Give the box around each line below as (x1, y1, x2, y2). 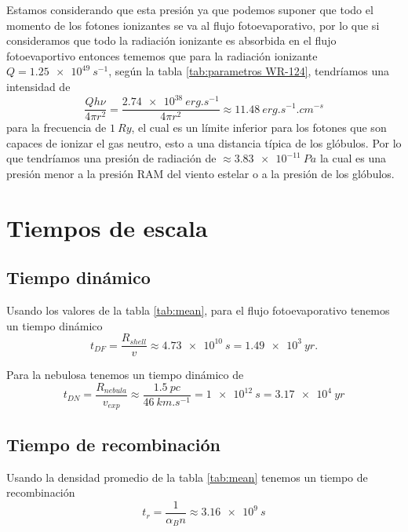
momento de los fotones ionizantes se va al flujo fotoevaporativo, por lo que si (6, 16, 380, 33)
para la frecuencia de (6, 119, 107, 136)
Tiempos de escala (6, 211, 208, 243)
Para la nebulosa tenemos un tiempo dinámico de (6, 366, 244, 383)
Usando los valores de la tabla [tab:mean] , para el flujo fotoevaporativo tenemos (6, 302, 390, 319)
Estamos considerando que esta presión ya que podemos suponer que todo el (6, 2, 373, 17)
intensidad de (6, 78, 71, 94)
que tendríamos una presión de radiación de (6, 150, 217, 166)
